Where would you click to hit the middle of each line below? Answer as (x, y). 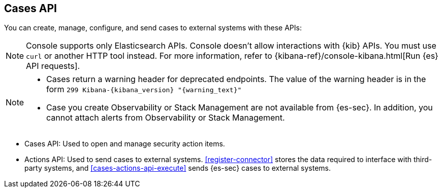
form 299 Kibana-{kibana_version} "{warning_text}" (144, 89)
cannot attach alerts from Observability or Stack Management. (166, 118)
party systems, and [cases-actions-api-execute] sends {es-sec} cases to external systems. (178, 168)
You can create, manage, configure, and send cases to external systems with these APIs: (153, 28)
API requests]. (53, 66)
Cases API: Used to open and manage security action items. (125, 144)
